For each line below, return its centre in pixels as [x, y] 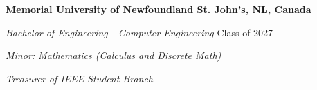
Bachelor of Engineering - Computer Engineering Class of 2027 [139, 32]
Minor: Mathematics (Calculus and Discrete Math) [114, 55]
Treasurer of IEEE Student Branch [79, 78]
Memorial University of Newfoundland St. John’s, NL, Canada [158, 9]
